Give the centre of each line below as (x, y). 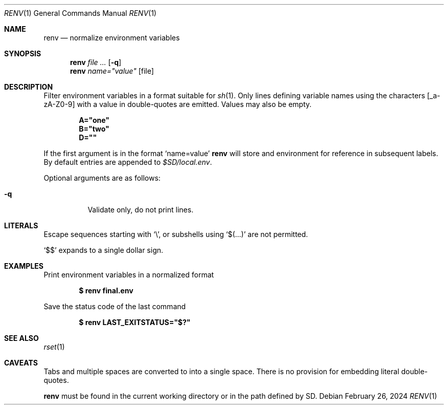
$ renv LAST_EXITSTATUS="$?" (135, 322)
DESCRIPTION (29, 87)
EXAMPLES (24, 266)
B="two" (94, 129)
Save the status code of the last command (115, 306)
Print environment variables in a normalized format (129, 275)
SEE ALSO (21, 338)
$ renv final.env (106, 290)
